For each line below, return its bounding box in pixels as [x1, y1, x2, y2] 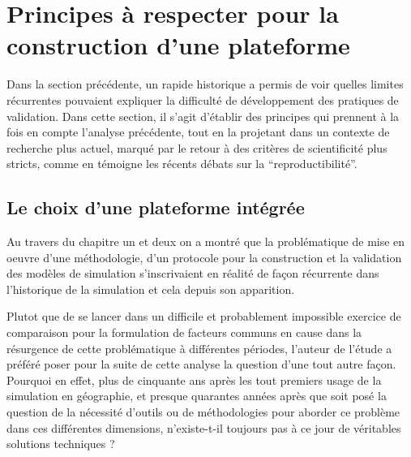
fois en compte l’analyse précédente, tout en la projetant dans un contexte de [6, 123, 390, 140]
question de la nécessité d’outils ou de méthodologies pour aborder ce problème [6, 403, 400, 420]
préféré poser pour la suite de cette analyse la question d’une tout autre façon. [6, 356, 396, 373]
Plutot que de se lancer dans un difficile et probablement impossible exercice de [6, 308, 401, 325]
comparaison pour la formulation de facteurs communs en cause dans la [6, 324, 362, 341]
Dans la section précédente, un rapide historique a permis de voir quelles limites [6, 75, 404, 93]
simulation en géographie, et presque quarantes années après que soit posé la [6, 387, 387, 404]
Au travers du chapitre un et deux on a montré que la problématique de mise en [6, 233, 405, 250]
